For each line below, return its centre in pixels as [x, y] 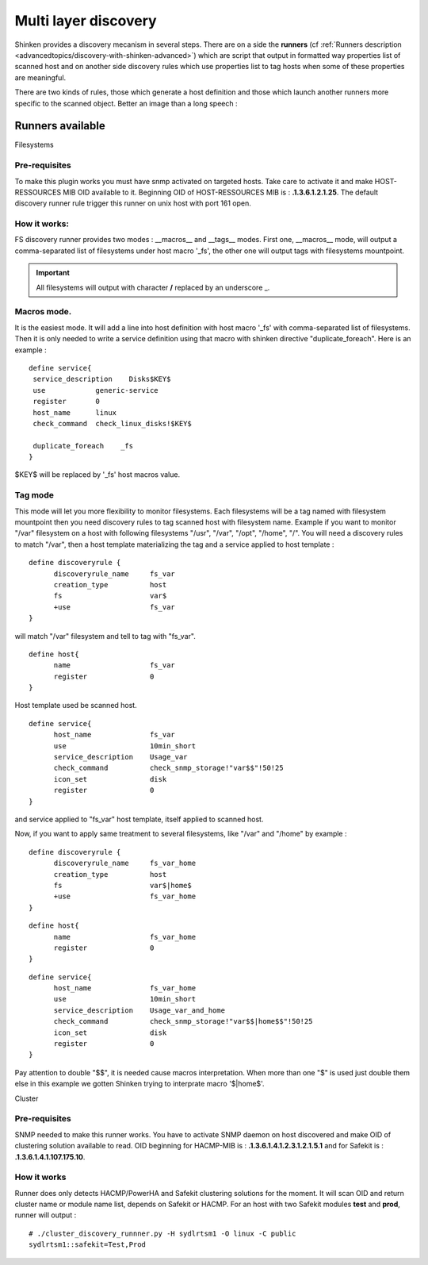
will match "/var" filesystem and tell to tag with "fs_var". [105, 636]
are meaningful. [40, 77]
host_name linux [75, 412]
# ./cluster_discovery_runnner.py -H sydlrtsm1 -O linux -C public [162, 1233]
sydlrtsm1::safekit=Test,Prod [88, 1245]
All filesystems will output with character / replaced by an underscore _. [153, 287]
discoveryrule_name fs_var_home [125, 863]
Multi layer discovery [86, 21]
